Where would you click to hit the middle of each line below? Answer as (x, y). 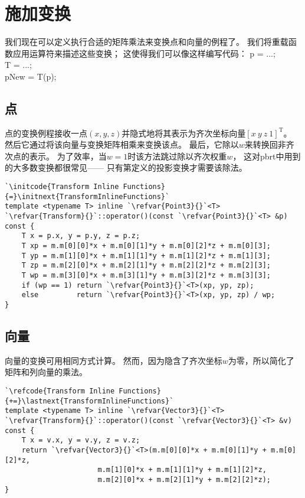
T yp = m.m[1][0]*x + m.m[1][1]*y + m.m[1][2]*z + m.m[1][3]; (146, 255)
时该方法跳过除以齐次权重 (177, 156)
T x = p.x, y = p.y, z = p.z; (81, 236)
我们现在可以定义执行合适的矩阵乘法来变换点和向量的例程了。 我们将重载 (147, 42)
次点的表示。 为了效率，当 (56, 156)
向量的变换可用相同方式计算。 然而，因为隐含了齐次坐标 (114, 360)
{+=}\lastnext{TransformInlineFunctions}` (89, 401)
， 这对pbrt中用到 (267, 156)
